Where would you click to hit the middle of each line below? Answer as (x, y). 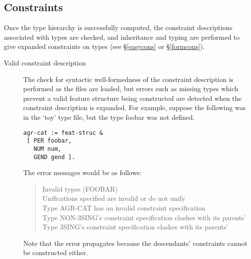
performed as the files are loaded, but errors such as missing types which (131, 89)
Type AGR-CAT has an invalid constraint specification (124, 207)
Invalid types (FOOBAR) (80, 188)
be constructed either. (56, 252)
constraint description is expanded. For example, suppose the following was (135, 107)
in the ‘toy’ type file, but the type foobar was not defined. (109, 117)
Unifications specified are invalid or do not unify (114, 198)
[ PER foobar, (49, 141)
